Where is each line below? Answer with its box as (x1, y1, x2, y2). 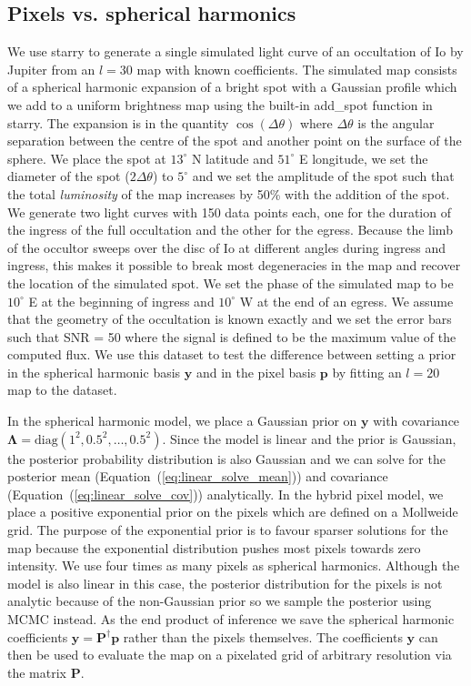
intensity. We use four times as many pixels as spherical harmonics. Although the (7, 556, 460, 575)
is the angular (357, 113, 435, 132)
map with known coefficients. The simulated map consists (136, 59, 457, 78)
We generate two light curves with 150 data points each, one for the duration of (7, 202, 451, 221)
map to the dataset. (7, 380, 117, 399)
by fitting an (332, 362, 402, 381)
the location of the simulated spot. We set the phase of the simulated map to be (7, 273, 454, 292)
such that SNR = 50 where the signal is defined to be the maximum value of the (7, 327, 456, 346)
